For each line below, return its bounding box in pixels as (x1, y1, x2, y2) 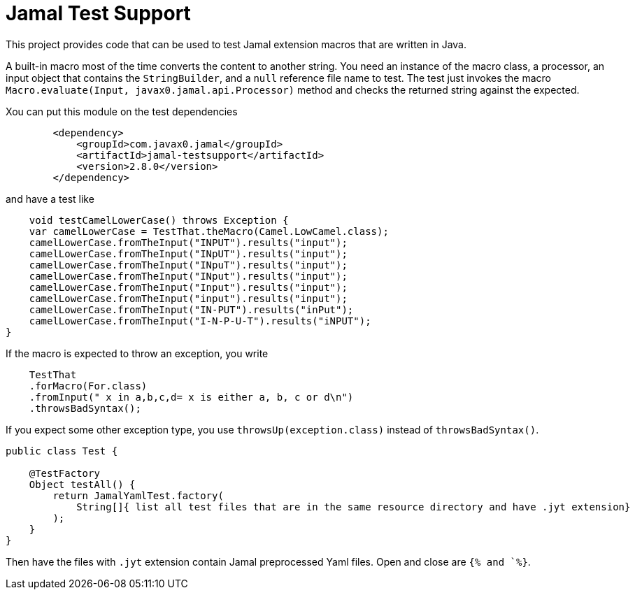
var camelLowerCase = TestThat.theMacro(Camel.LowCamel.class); (29, 225, 389, 237)
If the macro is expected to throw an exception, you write (6, 347, 269, 359)
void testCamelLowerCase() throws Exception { (29, 214, 289, 226)
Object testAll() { (29, 478, 136, 490)
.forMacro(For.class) (29, 380, 148, 392)
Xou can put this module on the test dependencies (6, 105, 238, 117)
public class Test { (6, 445, 118, 457)
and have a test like (6, 192, 94, 205)
